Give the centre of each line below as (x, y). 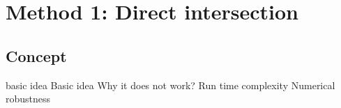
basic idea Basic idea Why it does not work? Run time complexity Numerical (170, 85)
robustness (28, 99)
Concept (36, 55)
